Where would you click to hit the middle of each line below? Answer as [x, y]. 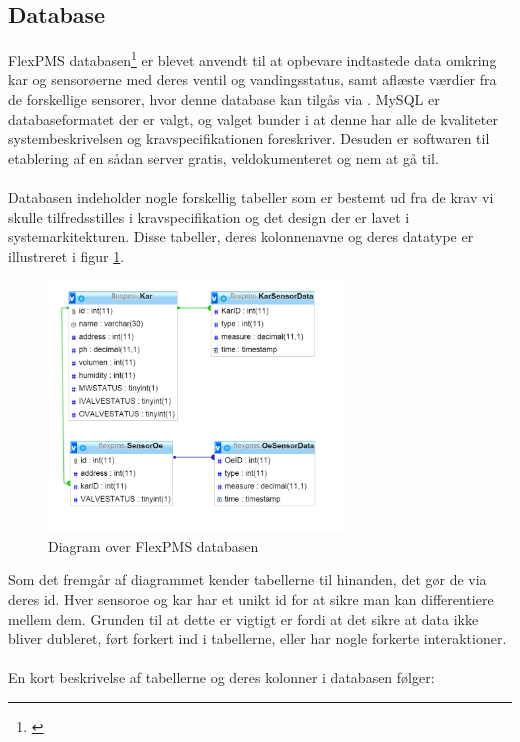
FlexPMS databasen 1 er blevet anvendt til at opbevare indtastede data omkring [252, 58]
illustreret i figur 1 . [66, 255]
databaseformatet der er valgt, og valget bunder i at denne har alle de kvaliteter [253, 118]
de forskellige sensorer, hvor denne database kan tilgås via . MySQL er [224, 99]
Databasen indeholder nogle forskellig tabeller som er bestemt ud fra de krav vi [251, 197]
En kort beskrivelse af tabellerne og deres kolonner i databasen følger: [221, 677]
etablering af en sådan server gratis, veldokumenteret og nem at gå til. [223, 157]
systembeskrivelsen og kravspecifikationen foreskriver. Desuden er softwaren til [249, 138]
